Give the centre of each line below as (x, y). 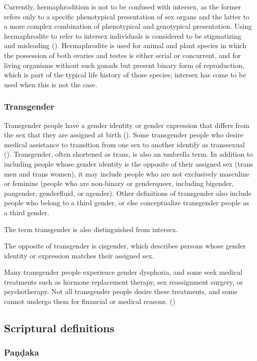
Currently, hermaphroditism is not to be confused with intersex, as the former (123, 6)
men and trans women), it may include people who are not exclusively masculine (127, 173)
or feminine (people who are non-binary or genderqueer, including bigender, (119, 183)
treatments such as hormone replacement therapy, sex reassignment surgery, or (124, 281)
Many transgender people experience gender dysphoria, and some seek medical (123, 272)
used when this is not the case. (51, 84)
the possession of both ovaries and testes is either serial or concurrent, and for (123, 55)
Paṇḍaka (22, 352)
